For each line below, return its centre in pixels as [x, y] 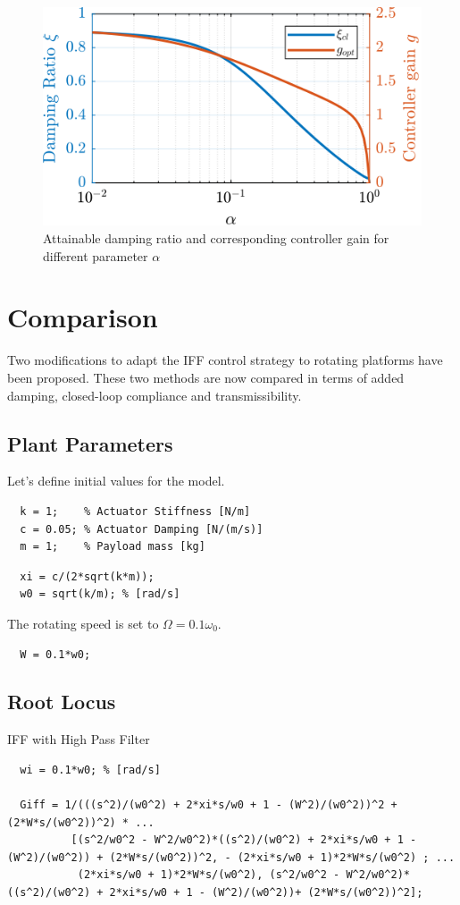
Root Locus [62, 702]
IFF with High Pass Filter [79, 739]
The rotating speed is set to [83, 623]
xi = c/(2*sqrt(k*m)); [87, 576]
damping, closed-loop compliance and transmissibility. [155, 395]
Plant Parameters [90, 443]
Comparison [83, 317]
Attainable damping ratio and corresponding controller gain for [216, 238]
